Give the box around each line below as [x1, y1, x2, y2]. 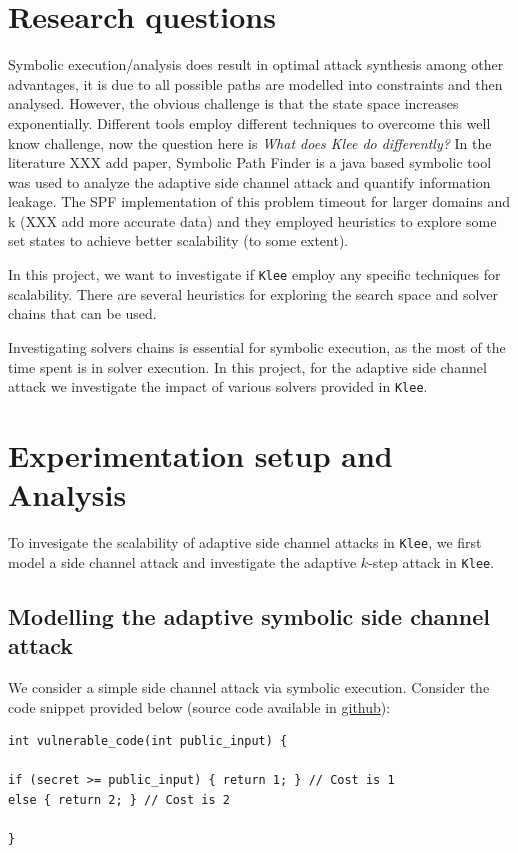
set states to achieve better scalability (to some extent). [8, 230, 349, 251]
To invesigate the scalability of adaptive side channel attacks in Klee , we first [8, 532, 482, 553]
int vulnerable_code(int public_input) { [8, 734, 288, 749]
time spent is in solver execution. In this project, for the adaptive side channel [8, 356, 487, 377]
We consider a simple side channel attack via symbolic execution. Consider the [8, 676, 490, 697]
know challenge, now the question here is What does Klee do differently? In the [8, 132, 492, 153]
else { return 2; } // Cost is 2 [8, 792, 230, 807]
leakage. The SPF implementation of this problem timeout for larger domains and [8, 191, 510, 212]
